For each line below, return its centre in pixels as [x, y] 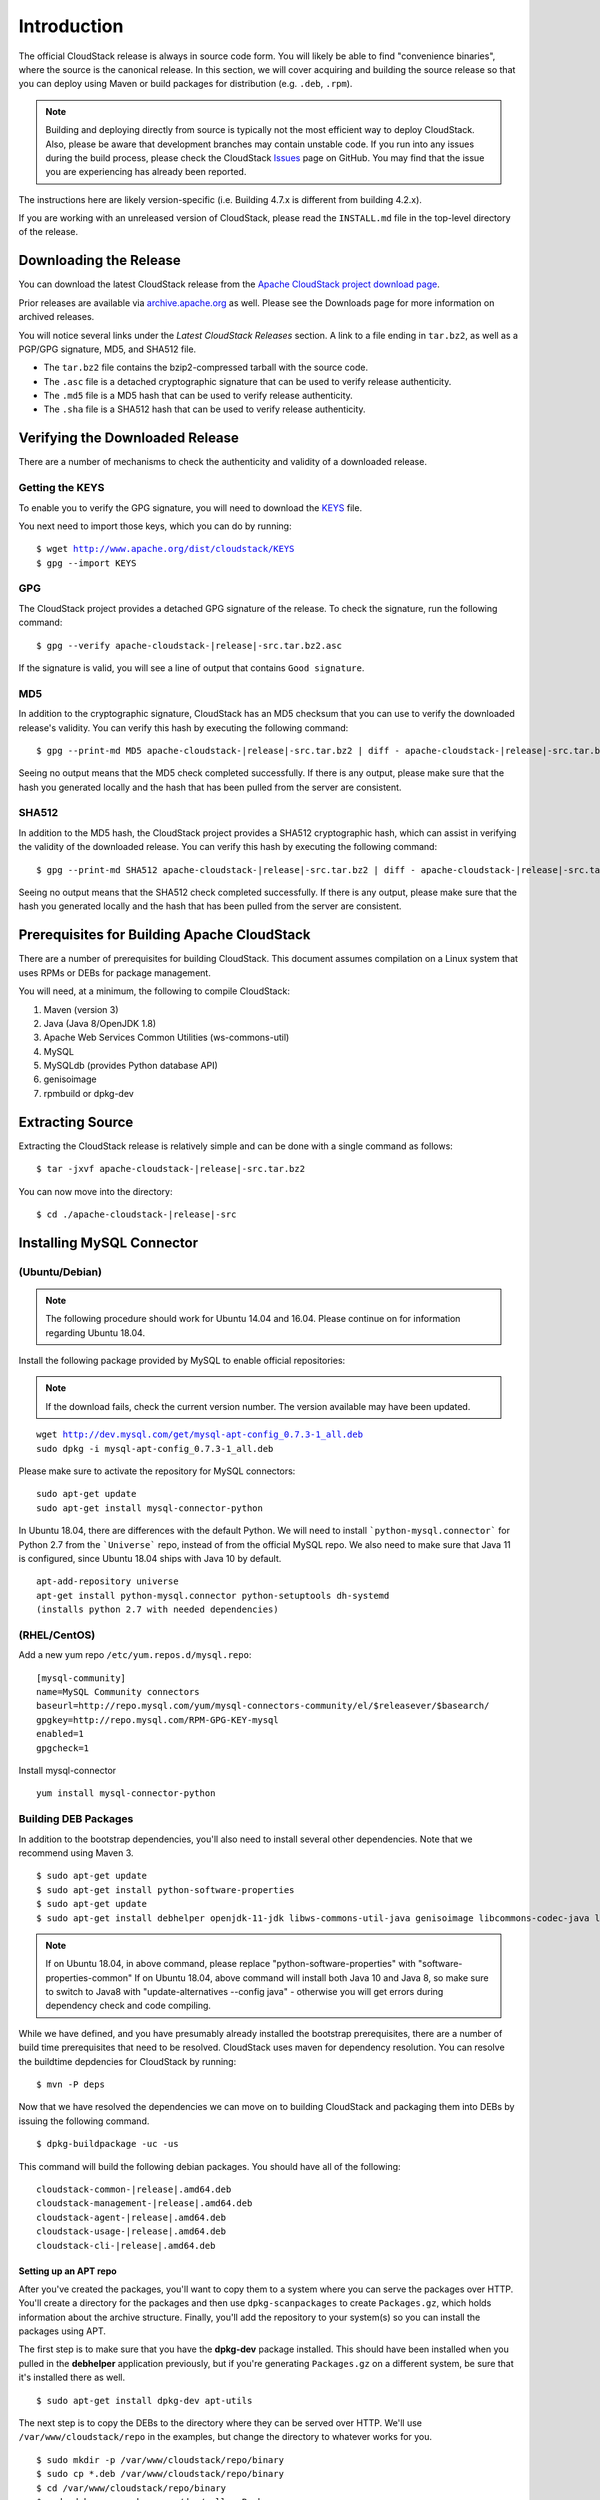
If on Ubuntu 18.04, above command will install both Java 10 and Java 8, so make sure [311, 1977]
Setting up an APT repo [67, 2271]
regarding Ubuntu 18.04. [95, 1332]
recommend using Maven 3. [76, 1852]
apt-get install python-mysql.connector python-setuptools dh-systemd [213, 1595]
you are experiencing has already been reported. [146, 172]
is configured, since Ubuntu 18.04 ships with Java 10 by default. [150, 1558]
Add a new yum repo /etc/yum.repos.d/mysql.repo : [135, 1655]
